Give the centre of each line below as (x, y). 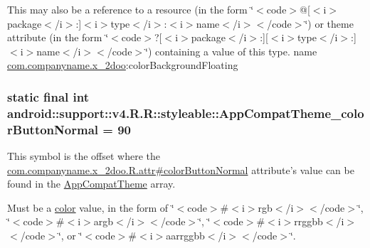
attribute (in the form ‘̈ (58, 37)
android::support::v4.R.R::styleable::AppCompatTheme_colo (186, 113)
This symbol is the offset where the (84, 156)
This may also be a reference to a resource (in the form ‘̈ (131, 9)
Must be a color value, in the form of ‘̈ (91, 207)
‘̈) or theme (329, 23)
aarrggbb (185, 235)
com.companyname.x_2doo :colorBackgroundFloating (123, 65)
